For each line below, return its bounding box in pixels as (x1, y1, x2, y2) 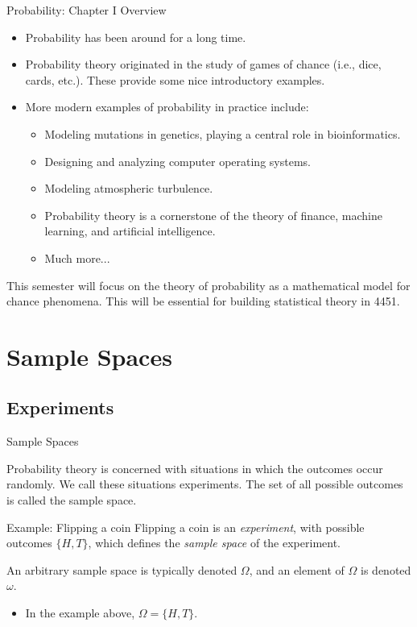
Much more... (44, 249, 110, 266)
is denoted (361, 561, 411, 578)
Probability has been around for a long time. (25, 28, 246, 45)
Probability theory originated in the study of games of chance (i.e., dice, (25, 56, 382, 73)
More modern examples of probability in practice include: (25, 98, 309, 115)
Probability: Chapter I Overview (6, 2, 167, 18)
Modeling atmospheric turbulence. (44, 180, 213, 197)
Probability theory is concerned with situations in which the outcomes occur (6, 459, 383, 476)
